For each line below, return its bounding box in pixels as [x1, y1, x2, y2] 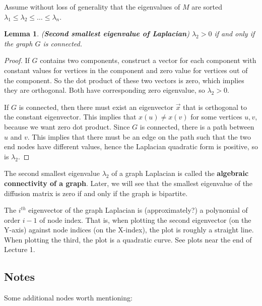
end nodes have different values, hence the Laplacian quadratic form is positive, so [4, 141, 258, 152]
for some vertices [190, 111, 242, 122]
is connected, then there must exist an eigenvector [19, 101, 173, 112]
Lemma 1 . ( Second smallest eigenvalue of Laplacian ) [4, 28, 189, 39]
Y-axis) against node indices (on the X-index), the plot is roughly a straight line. [4, 224, 254, 235]
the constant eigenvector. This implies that [4, 111, 137, 122]
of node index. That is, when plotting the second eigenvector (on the [39, 214, 251, 225]
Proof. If [4, 55, 30, 66]
